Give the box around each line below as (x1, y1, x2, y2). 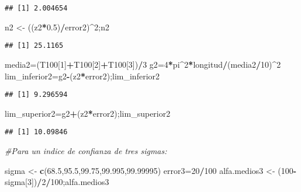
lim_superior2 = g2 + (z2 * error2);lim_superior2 (5, 107, 171, 119)
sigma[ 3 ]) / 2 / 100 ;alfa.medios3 (5, 176, 109, 188)
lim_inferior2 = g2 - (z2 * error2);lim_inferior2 (5, 69, 160, 82)
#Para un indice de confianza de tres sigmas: (5, 145, 167, 156)
